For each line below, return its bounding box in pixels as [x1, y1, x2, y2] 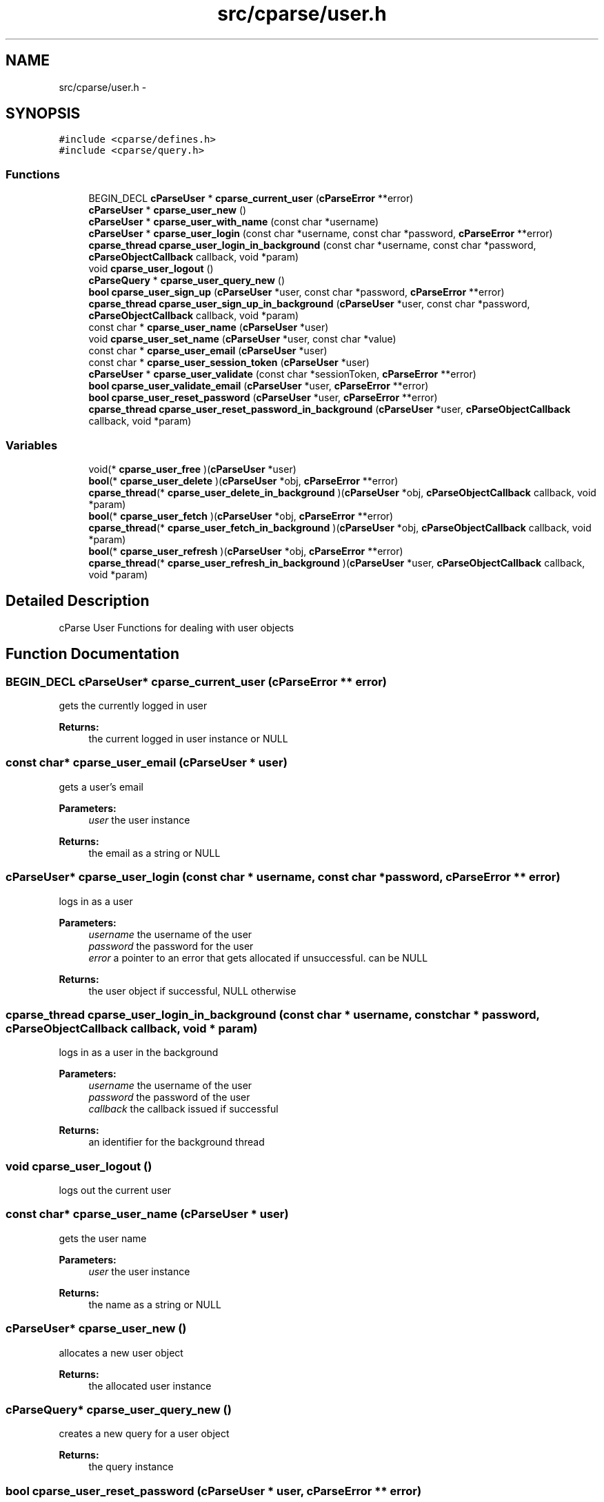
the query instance [88, 1461, 174, 1473]
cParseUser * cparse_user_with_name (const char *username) [88, 216, 379, 228]
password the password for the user [88, 940, 254, 952]
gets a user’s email [59, 780, 143, 793]
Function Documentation [6, 645, 179, 663]
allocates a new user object [59, 1346, 183, 1359]
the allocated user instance [88, 1379, 212, 1392]
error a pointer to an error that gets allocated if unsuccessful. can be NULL [88, 951, 428, 964]
